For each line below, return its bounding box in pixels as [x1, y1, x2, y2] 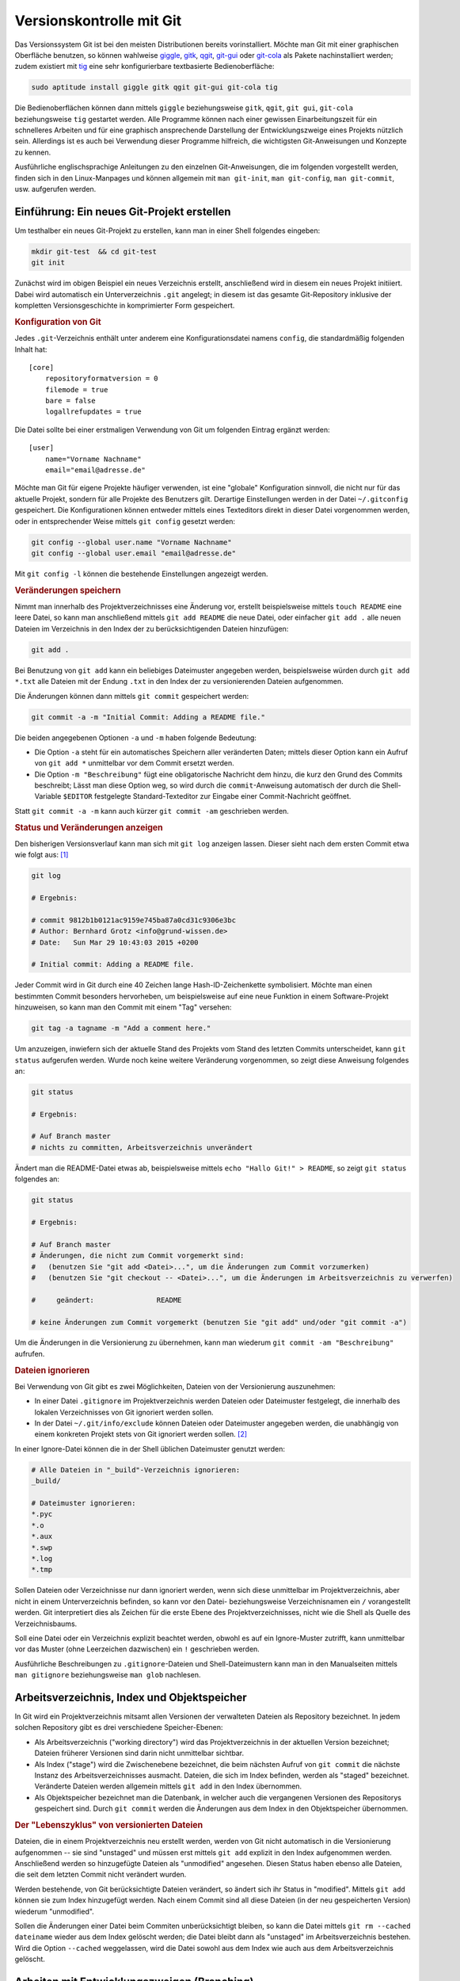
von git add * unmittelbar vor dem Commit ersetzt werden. [34, 758, 235, 768]
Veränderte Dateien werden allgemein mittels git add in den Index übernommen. [34, 1781, 302, 1791]
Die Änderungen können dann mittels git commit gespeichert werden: [14, 691, 249, 700]
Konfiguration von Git [14, 316, 102, 327]
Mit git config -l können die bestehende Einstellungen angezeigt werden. [14, 569, 268, 578]
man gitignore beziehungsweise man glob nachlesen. [14, 1670, 201, 1680]
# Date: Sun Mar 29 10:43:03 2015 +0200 [31, 937, 199, 947]
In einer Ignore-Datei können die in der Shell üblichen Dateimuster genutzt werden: [14, 1444, 285, 1453]
